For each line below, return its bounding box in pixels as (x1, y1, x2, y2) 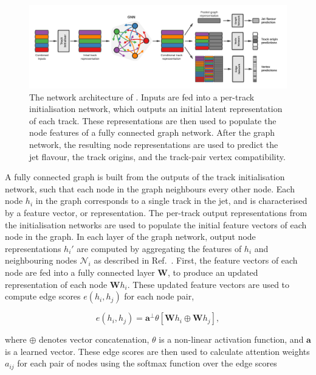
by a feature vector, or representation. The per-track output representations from (5, 206, 307, 219)
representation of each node (5, 278, 108, 290)
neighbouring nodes (5, 254, 77, 267)
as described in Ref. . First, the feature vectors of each (94, 254, 298, 267)
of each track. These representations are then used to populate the (29, 114, 276, 127)
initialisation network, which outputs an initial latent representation (29, 102, 283, 115)
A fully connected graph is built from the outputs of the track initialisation (5, 170, 285, 183)
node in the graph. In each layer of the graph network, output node (5, 230, 256, 243)
